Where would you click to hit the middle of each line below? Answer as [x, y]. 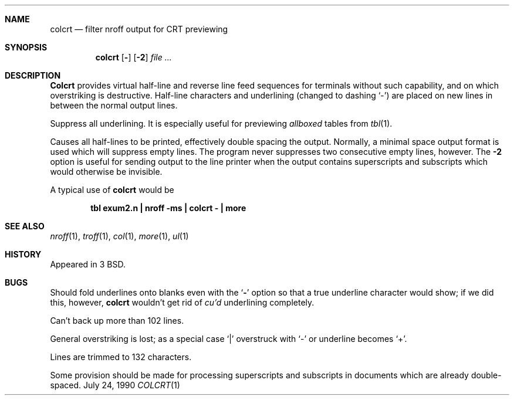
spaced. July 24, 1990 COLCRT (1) [115, 385]
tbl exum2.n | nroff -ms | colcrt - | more [168, 208]
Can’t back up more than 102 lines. [117, 321]
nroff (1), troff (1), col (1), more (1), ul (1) [119, 236]
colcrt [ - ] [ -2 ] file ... [133, 57]
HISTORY [23, 254]
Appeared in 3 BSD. [88, 264]
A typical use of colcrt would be [112, 190]
